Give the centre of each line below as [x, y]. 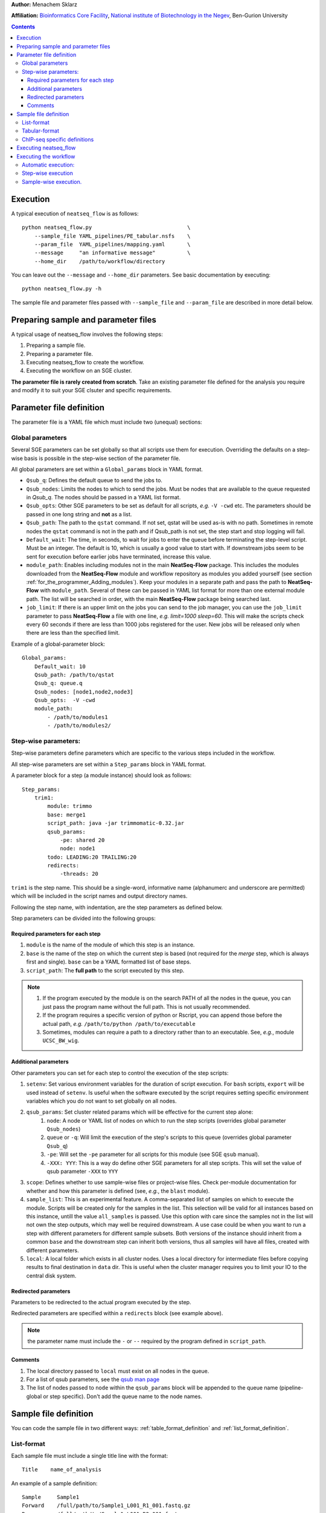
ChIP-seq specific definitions [58, 139]
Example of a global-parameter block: [58, 644]
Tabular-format [41, 131]
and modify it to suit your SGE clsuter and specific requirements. [91, 390]
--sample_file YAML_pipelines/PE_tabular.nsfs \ [112, 236]
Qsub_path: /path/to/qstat [74, 674]
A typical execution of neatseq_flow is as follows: [75, 213]
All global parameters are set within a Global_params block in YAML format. [107, 469]
